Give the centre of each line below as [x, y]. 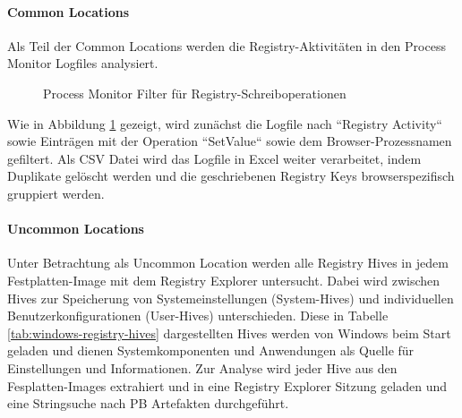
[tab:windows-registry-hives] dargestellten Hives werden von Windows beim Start [229, 333]
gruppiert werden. [56, 193]
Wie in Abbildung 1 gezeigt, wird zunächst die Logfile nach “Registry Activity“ [225, 123]
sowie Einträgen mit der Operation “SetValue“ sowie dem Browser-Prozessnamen [230, 141]
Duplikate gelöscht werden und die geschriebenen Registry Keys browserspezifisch [231, 176]
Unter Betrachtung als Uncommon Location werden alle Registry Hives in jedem [228, 263]
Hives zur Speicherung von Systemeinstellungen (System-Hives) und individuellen [231, 298]
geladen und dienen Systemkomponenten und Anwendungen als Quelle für [211, 350]
